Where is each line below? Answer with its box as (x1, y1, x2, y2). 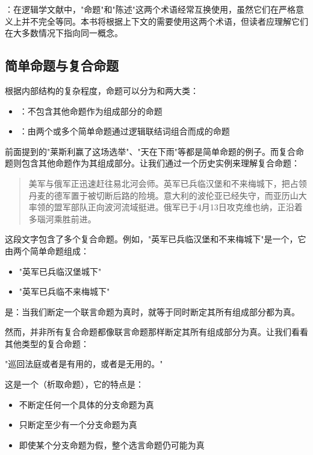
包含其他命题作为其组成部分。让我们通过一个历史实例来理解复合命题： (21, 157, 300, 169)
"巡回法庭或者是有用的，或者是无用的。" (5, 357, 163, 370)
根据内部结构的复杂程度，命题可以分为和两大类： (5, 84, 199, 96)
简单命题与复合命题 (5, 56, 119, 75)
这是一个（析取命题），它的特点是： (5, 378, 144, 391)
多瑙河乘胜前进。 (28, 212, 96, 225)
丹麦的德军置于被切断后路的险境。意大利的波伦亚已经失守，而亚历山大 (28, 189, 307, 201)
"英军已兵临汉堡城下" (19, 265, 102, 277)
